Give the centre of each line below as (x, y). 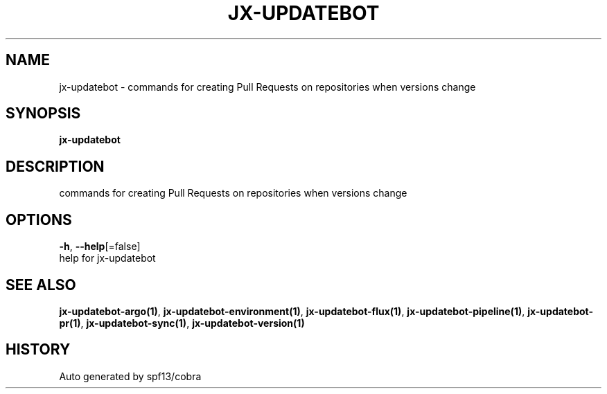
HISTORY (38, 350)
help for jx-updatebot (107, 258)
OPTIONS (39, 220)
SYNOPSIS (43, 114)
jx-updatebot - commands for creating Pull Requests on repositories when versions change (267, 87)
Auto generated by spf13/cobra (130, 376)
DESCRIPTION (55, 166)
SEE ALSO (41, 285)
